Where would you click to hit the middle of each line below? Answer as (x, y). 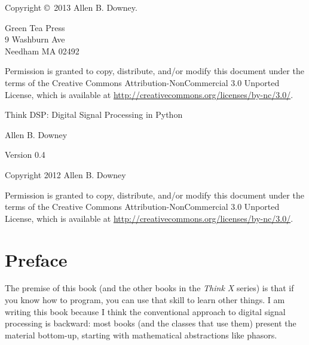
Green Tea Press (35, 27)
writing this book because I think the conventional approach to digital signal (145, 311)
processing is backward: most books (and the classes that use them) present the (151, 323)
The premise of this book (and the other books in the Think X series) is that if (149, 288)
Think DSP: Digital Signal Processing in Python (94, 115)
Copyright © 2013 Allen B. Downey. (71, 7)
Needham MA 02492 (42, 51)
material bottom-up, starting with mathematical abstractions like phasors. (141, 335)
